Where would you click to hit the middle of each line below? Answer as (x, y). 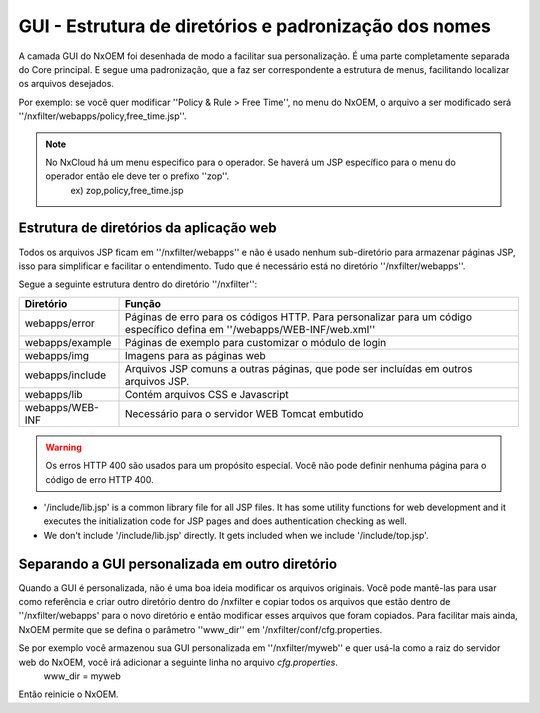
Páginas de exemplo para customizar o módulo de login (255, 342)
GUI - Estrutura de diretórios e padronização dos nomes (255, 26)
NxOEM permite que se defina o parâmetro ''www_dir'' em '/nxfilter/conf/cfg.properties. (200, 629)
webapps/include (65, 375)
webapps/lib (54, 394)
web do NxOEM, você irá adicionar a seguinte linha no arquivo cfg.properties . (178, 662)
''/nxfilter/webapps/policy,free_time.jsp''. (102, 116)
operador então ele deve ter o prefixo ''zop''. (137, 176)
